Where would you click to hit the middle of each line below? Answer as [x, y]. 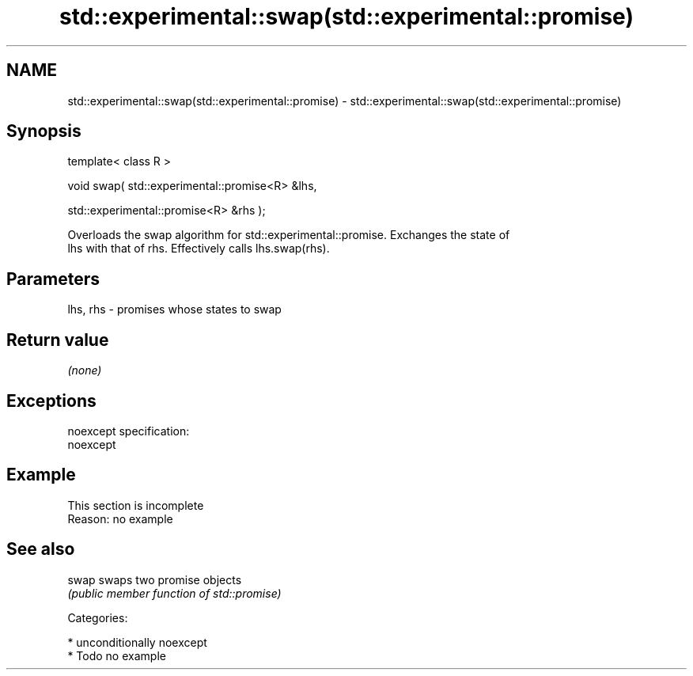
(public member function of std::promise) [174, 593]
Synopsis [44, 131]
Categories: [98, 617]
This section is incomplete [136, 505]
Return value [58, 340]
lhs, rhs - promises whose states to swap [174, 310]
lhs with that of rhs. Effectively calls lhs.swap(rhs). [199, 249]
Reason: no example [120, 518]
